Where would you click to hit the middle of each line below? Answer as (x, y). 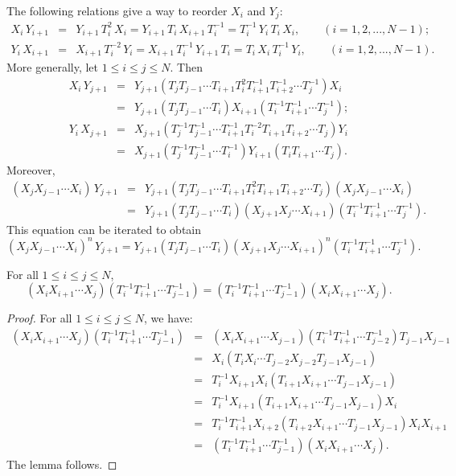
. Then (186, 67)
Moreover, (31, 170)
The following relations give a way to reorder (117, 10)
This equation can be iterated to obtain (104, 229)
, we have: (168, 318)
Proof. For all (39, 318)
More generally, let (53, 67)
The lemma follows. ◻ (62, 464)
